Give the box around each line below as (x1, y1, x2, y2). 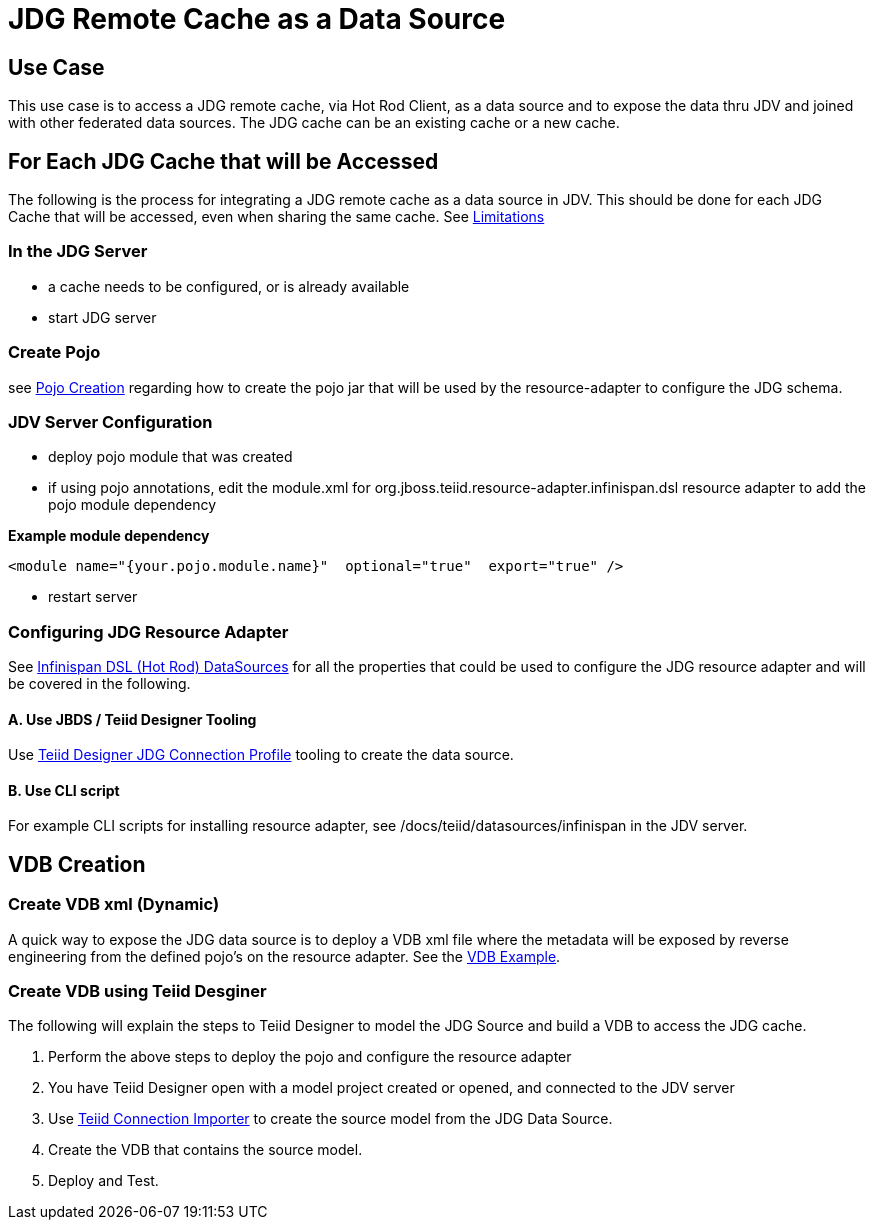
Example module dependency (8, 527, 210, 545)
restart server (48, 588, 138, 606)
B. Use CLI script (8, 781, 120, 799)
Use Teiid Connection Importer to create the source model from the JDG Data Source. (48, 1110, 613, 1128)
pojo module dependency (48, 496, 217, 514)
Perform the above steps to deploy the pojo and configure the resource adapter (48, 1048, 572, 1066)
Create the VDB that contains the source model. (48, 1141, 363, 1159)
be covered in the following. (8, 675, 191, 693)
